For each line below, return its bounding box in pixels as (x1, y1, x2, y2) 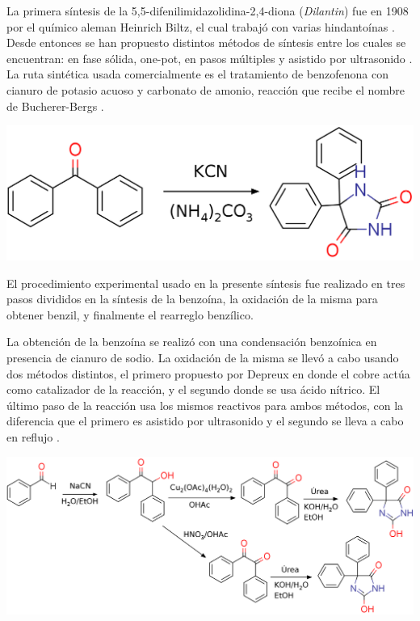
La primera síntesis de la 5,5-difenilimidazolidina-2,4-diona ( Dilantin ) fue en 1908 (6, 2, 409, 19)
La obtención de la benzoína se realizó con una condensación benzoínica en (6, 333, 377, 350)
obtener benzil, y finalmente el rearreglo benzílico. (6, 306, 254, 323)
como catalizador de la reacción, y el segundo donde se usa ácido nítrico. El (6, 381, 380, 398)
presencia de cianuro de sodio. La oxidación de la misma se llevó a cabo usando (6, 349, 399, 365)
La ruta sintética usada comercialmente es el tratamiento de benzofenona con (6, 65, 388, 82)
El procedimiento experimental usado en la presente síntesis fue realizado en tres (6, 274, 405, 291)
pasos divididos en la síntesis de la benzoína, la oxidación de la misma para (6, 290, 378, 307)
